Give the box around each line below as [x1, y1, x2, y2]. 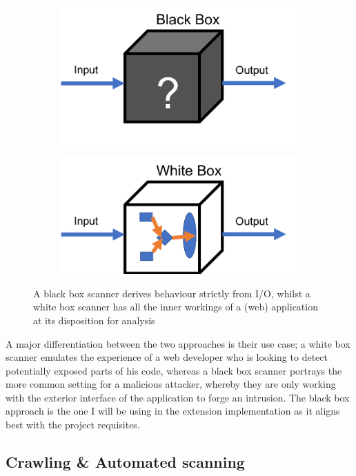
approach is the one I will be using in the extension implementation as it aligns [6, 404, 340, 418]
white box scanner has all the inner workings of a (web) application [33, 299, 318, 314]
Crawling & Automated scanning [6, 451, 245, 473]
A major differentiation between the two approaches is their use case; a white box [6, 336, 350, 350]
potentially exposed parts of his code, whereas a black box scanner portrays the [6, 363, 342, 377]
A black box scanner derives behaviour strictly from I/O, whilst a [33, 286, 310, 300]
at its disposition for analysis [33, 313, 155, 327]
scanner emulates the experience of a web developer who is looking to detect [6, 350, 328, 364]
